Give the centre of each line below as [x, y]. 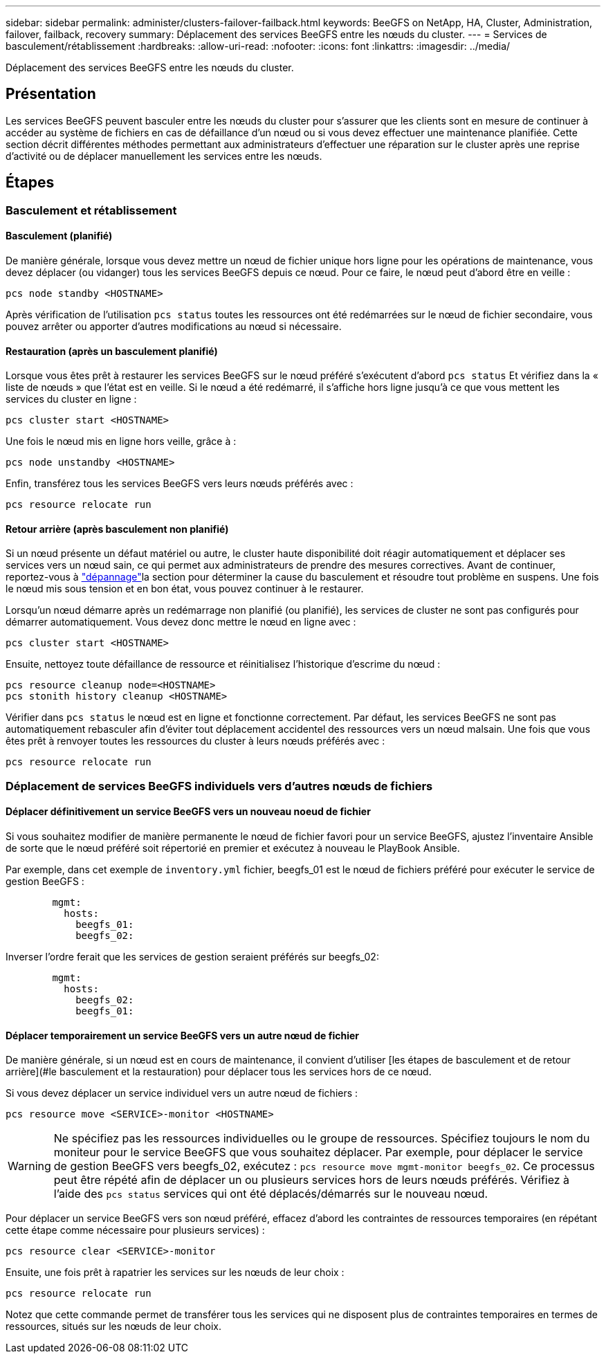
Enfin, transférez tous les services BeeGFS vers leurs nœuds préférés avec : [180, 484]
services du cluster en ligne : [71, 399]
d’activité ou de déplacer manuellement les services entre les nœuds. [164, 156]
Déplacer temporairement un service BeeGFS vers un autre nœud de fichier [183, 1035]
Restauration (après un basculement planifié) [112, 351]
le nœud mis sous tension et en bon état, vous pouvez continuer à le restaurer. [185, 589]
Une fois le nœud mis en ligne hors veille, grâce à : [121, 441]
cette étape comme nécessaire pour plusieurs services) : [135, 1230]
